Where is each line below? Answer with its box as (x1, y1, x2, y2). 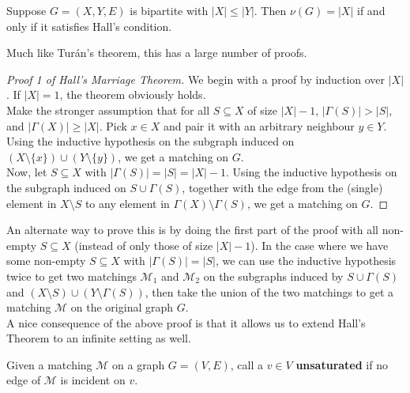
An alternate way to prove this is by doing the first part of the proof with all (6, 221, 379, 238)
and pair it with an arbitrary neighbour (163, 117, 355, 134)
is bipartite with (130, 2, 209, 18)
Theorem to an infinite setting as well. (6, 330, 191, 346)
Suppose (6, 2, 47, 18)
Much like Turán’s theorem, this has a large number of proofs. (6, 44, 307, 61)
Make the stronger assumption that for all (6, 101, 210, 118)
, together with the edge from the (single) (182, 179, 383, 195)
